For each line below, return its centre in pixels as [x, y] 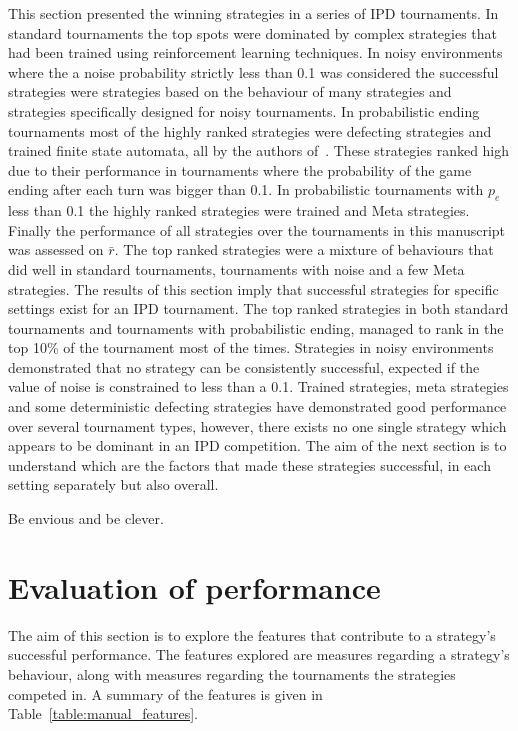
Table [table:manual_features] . [103, 713]
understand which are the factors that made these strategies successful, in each [249, 464]
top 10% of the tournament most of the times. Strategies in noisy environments [251, 347]
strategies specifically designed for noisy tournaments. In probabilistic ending [244, 110]
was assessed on [56, 249]
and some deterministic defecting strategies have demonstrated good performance [257, 406]
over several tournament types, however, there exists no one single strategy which [257, 425]
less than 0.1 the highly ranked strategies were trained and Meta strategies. [239, 210]
